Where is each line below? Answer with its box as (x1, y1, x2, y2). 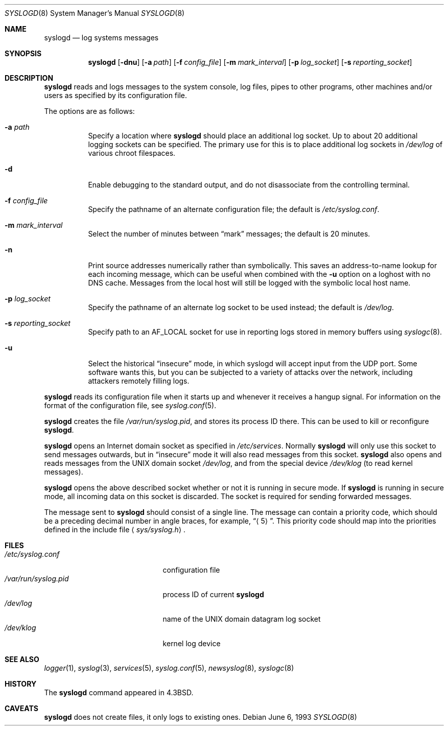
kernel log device (162, 639, 221, 648)
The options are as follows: (44, 107, 135, 115)
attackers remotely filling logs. (88, 376, 190, 385)
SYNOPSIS (5, 49, 42, 58)
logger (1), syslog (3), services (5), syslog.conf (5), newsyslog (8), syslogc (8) (44, 664, 294, 672)
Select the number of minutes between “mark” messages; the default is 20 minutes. (88, 229, 370, 238)
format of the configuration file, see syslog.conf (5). (44, 401, 217, 410)
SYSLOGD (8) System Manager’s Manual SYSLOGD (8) (5, 9, 185, 17)
